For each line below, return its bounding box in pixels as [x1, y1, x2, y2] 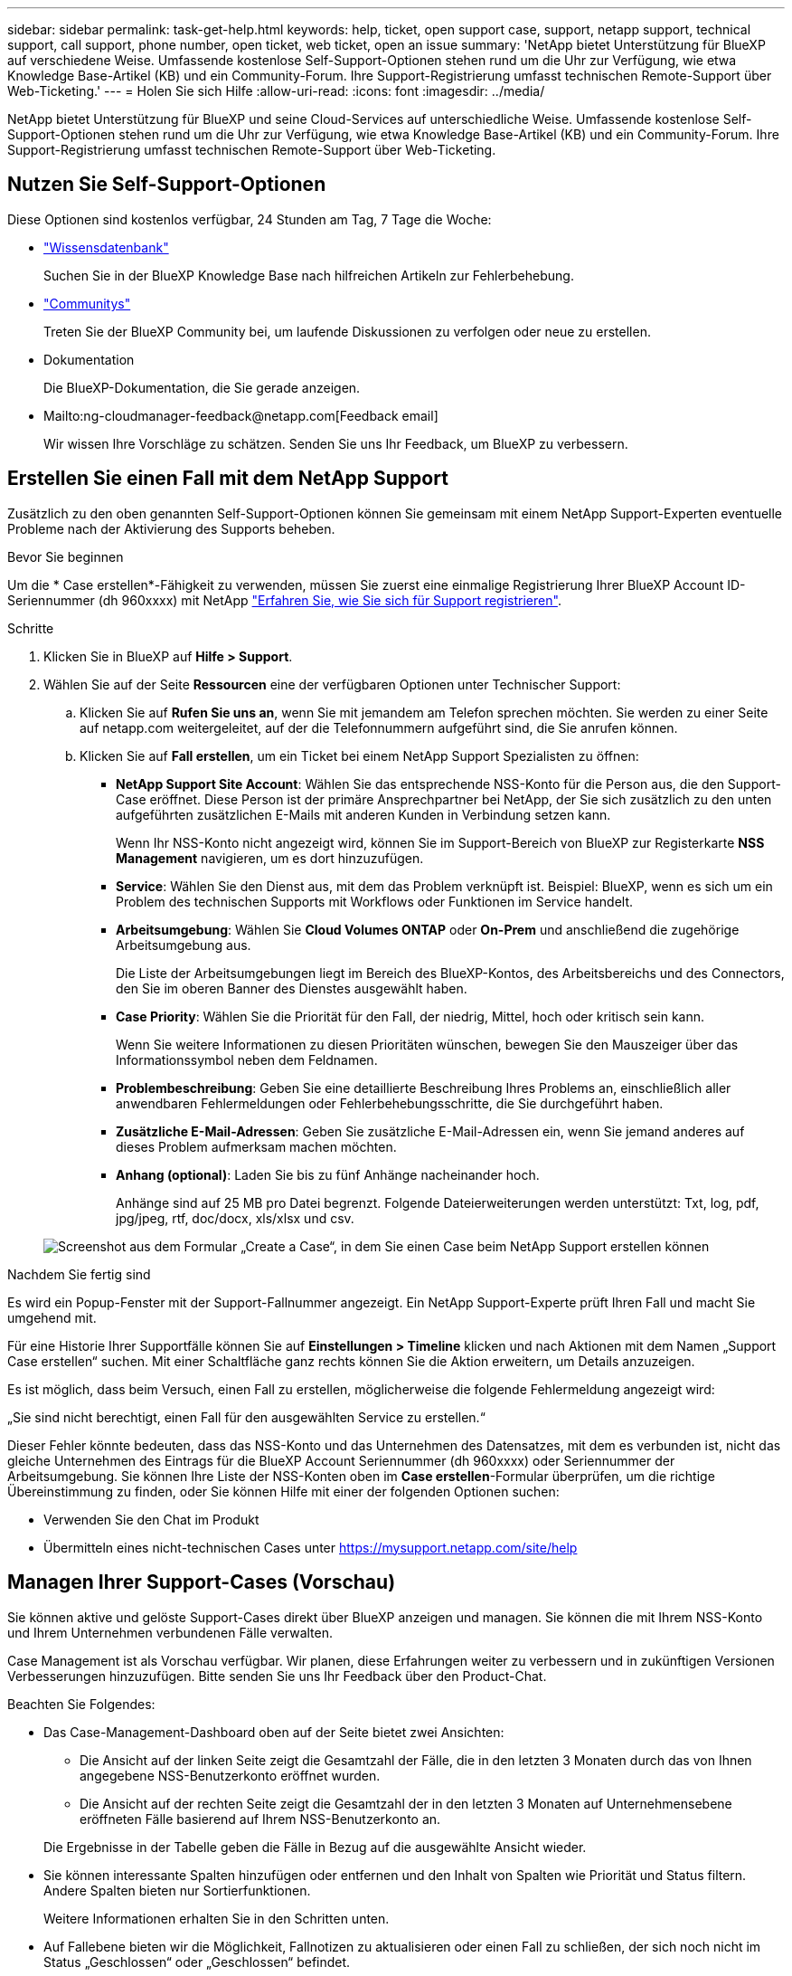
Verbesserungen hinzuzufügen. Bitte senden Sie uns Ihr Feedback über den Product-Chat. [7, 1667, 547, 1684]
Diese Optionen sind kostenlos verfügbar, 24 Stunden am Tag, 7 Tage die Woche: [7, 211, 492, 227]
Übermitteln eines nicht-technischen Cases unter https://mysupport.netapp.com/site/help [43, 1539, 578, 1555]
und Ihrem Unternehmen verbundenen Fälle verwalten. [7, 1624, 334, 1640]
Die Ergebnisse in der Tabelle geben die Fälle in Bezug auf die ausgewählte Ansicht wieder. [43, 1838, 587, 1855]
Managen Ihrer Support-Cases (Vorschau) [7, 1571, 396, 1594]
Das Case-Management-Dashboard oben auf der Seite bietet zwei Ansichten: [43, 1724, 504, 1740]
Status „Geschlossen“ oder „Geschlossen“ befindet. [43, 1953, 351, 1970]
